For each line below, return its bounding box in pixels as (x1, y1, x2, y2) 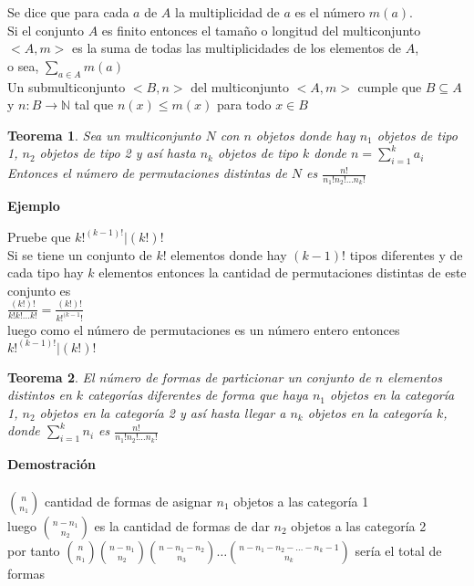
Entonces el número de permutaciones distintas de (7, 163, 287, 183)
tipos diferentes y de (349, 245, 463, 264)
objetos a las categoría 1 (233, 491, 369, 510)
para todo (216, 95, 272, 114)
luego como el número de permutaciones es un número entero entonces (7, 319, 400, 339)
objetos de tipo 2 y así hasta (39, 143, 196, 162)
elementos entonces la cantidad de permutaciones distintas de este (98, 263, 467, 282)
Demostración (7, 454, 96, 473)
